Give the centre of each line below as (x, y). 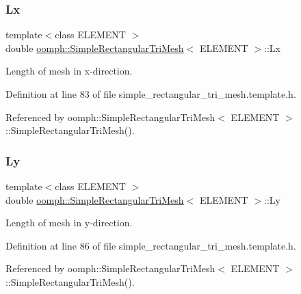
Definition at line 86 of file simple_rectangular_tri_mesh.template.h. (151, 245)
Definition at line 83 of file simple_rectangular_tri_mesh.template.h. (151, 94)
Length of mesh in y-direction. (69, 223)
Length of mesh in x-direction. (69, 71)
